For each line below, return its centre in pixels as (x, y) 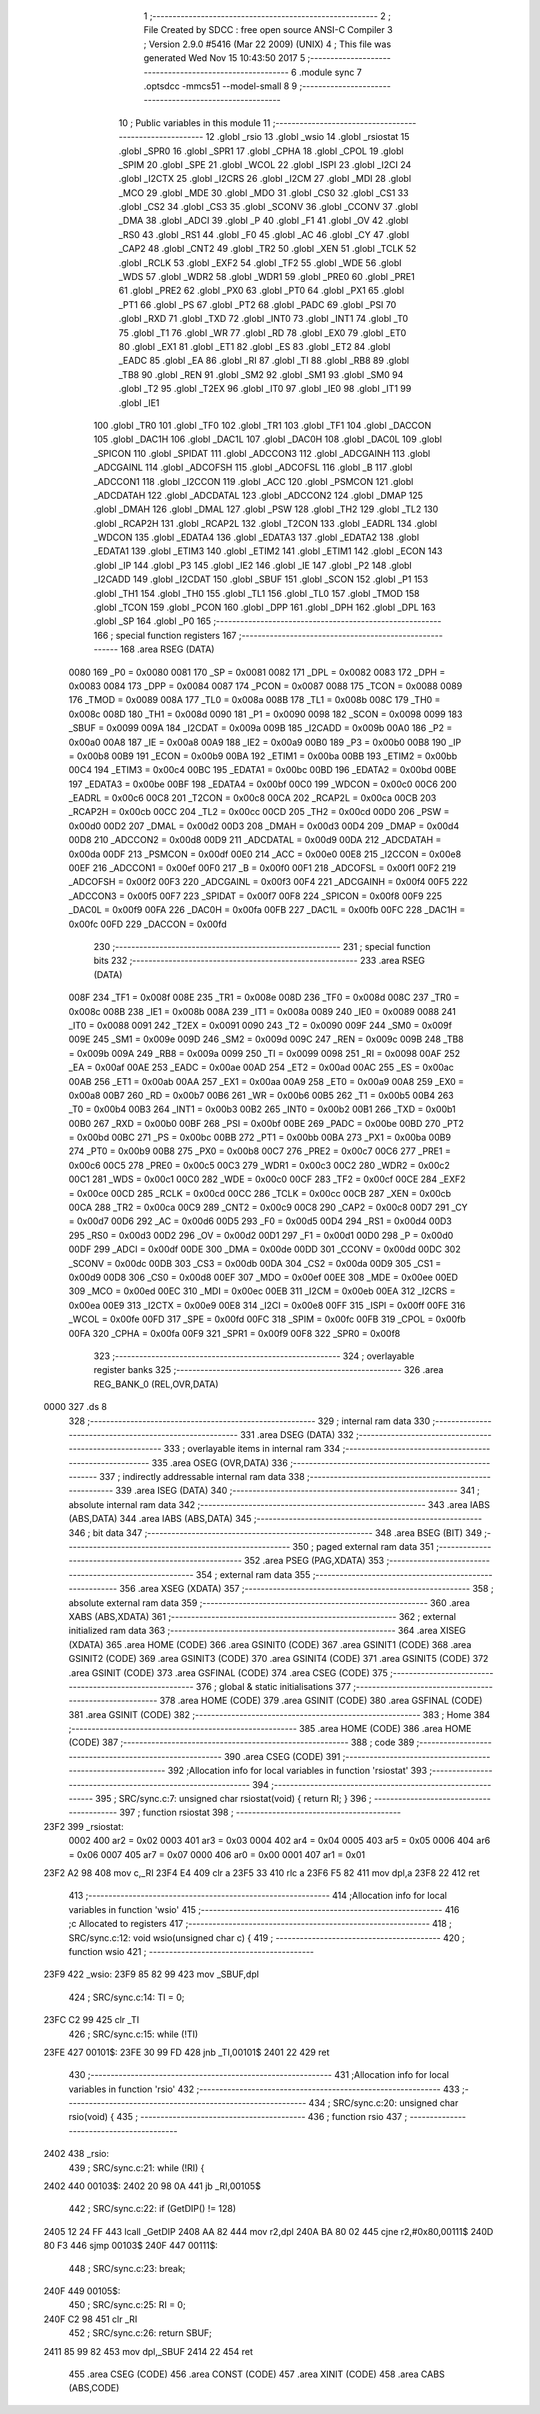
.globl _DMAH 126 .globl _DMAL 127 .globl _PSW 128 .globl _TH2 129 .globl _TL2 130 (266, 509)
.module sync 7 (330, 72)
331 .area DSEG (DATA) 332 (297, 1434)
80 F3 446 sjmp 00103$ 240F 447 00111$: (131, 2246)
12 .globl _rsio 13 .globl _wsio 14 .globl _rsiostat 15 (307, 137)
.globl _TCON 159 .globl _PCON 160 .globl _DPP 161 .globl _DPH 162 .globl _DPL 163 (264, 607)
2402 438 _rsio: (76, 2154)
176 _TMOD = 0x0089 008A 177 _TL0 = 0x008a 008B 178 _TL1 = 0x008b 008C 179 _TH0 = (254, 700)
